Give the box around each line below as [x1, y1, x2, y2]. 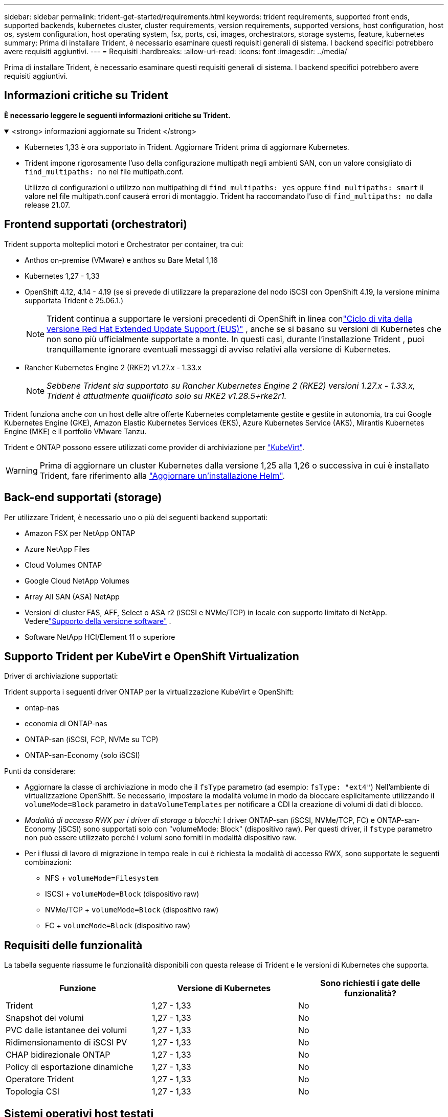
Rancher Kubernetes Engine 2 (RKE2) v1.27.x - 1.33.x [25, 363, 201, 372]
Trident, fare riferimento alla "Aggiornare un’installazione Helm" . [39, 470, 285, 481]
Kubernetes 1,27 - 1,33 [25, 271, 100, 280]
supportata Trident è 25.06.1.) [25, 296, 124, 305]
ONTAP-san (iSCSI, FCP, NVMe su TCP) [25, 735, 159, 744]
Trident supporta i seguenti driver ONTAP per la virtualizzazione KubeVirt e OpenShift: [4, 687, 294, 697]
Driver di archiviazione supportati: [4, 672, 118, 681]
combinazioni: [25, 858, 72, 867]
